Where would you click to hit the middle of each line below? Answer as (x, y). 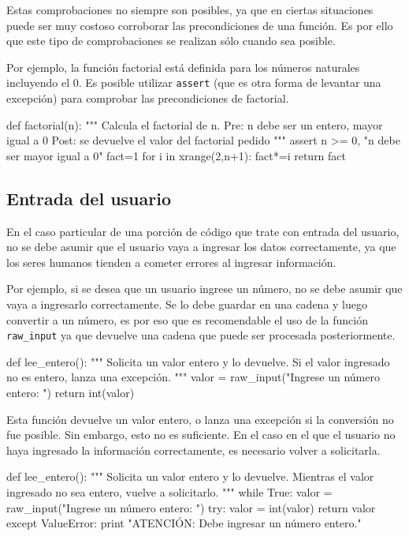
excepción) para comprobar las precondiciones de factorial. (148, 98)
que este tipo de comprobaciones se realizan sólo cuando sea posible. (171, 41)
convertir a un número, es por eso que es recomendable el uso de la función (187, 319)
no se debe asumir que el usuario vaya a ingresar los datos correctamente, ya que (201, 247)
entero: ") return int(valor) (71, 393)
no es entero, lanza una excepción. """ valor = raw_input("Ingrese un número (193, 377)
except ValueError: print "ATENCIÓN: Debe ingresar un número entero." (184, 523)
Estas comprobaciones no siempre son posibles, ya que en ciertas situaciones (190, 9)
